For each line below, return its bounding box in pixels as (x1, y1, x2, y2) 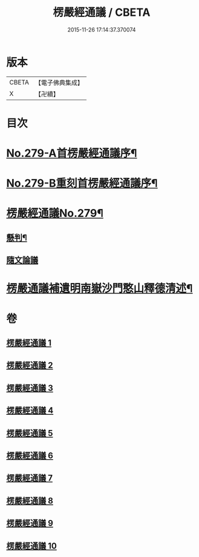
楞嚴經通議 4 (6, 405, 54, 416)
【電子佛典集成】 (34, 78, 83, 87)
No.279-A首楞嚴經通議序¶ (6, 146, 137, 160)
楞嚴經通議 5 (6, 428, 53, 438)
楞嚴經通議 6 (6, 450, 53, 460)
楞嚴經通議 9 (6, 518, 53, 528)
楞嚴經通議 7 (6, 473, 53, 484)
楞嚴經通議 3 (6, 383, 53, 393)
